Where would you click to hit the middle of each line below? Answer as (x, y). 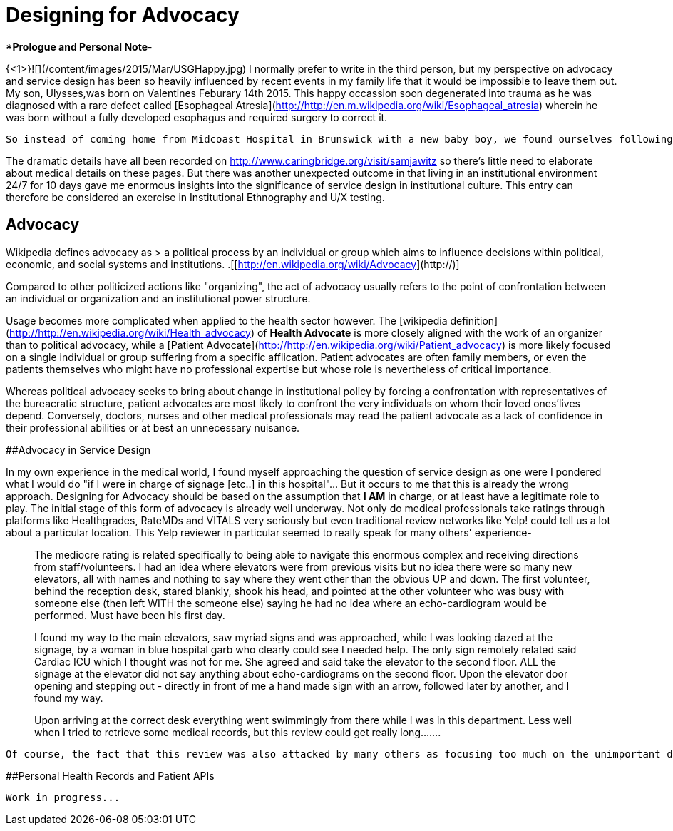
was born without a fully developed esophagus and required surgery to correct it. (197, 117)
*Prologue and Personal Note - (79, 46)
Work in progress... (63, 797)
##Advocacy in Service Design (78, 449)
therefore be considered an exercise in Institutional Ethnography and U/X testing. (195, 197)
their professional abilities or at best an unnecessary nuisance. (153, 427)
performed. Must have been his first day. (130, 615)
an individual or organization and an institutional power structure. (158, 298)
